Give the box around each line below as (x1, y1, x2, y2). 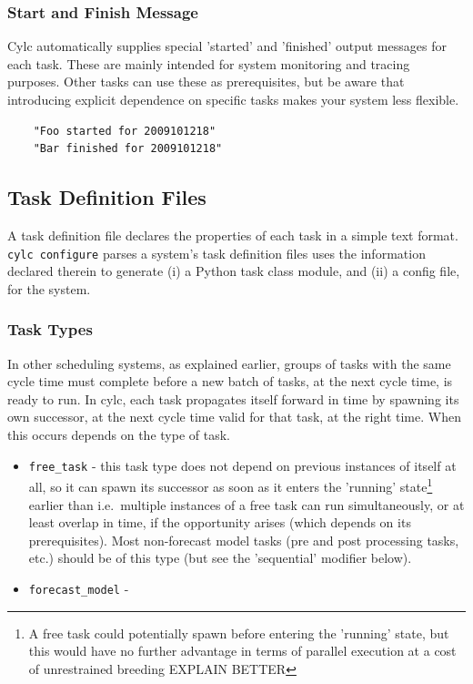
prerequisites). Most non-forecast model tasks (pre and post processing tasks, (28, 530, 459, 549)
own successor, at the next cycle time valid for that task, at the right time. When (7, 407, 461, 426)
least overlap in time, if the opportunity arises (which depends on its (28, 513, 411, 532)
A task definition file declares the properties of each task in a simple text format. (7, 225, 458, 244)
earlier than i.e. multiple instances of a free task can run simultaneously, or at (28, 495, 465, 514)
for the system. (7, 279, 91, 298)
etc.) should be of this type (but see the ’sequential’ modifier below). (28, 548, 412, 567)
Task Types (7, 318, 93, 341)
